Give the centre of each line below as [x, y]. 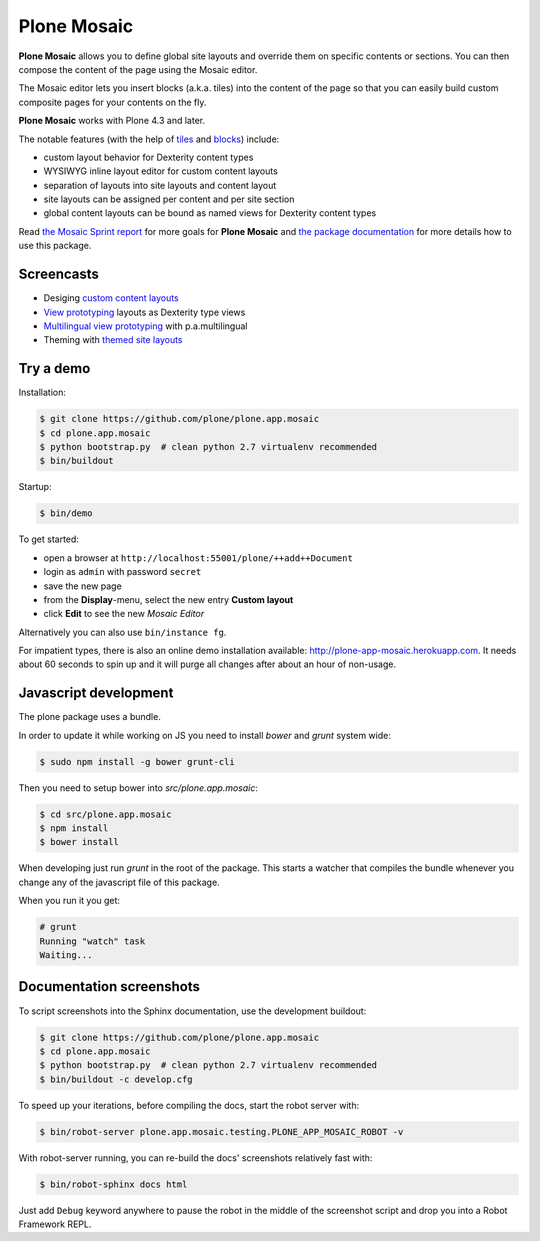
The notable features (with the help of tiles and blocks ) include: [149, 139]
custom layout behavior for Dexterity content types [148, 157]
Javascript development [96, 693]
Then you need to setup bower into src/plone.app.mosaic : [138, 787]
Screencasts [59, 274]
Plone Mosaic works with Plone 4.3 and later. [111, 121]
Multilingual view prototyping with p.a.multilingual [145, 326]
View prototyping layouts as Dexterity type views [144, 312]
